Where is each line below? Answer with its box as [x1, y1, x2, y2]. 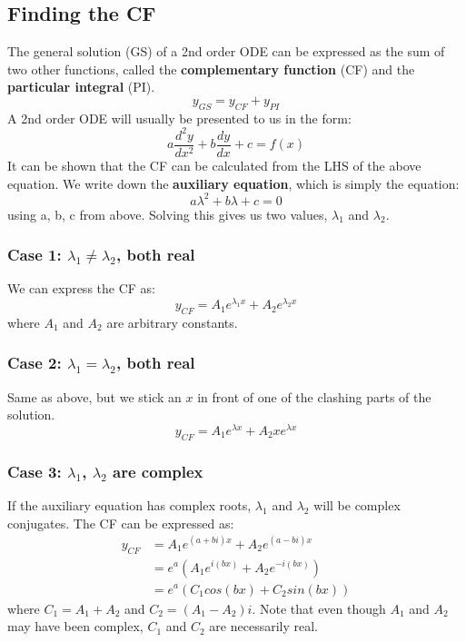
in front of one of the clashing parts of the [197, 387, 431, 406]
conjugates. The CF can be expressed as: [7, 513, 234, 532]
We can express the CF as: [7, 279, 155, 298]
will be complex [313, 496, 401, 514]
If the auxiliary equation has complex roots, [7, 496, 252, 514]
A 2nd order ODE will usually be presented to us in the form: [7, 108, 352, 127]
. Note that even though [252, 598, 386, 617]
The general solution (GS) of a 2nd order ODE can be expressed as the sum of [7, 42, 445, 61]
